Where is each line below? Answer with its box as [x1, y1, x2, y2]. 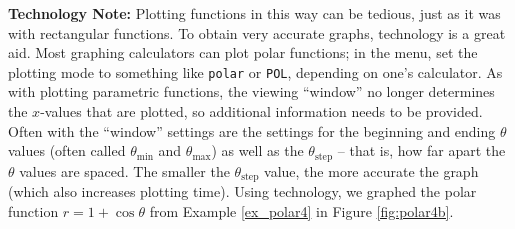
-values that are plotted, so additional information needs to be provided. [40, 101, 483, 122]
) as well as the [211, 140, 304, 161]
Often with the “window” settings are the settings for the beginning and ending [8, 120, 496, 141]
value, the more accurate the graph [264, 160, 479, 181]
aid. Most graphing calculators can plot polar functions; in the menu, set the [8, 42, 478, 63]
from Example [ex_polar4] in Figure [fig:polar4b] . [149, 200, 454, 221]
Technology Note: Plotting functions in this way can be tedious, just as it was [8, 3, 501, 23]
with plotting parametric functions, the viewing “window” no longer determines [8, 81, 495, 102]
